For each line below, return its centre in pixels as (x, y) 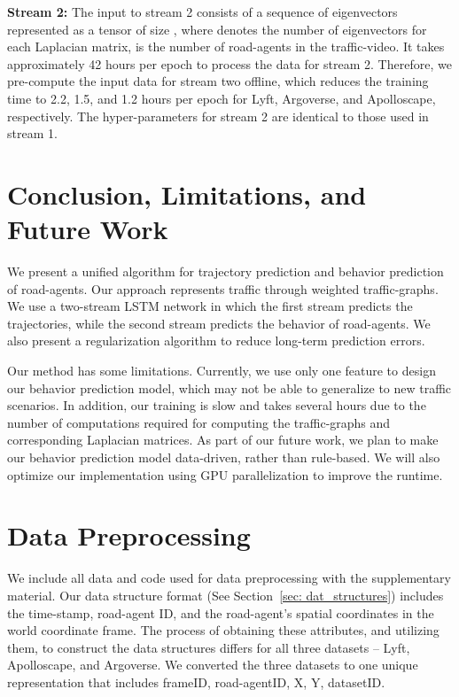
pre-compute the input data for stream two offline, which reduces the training (218, 81)
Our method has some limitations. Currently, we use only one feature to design (222, 371)
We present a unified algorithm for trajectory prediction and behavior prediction (226, 271)
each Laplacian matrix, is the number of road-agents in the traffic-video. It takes (226, 46)
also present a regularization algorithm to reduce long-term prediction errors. (216, 341)
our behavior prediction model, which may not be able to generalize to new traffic (229, 387)
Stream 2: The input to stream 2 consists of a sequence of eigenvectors (202, 12)
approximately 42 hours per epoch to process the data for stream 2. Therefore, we (229, 63)
